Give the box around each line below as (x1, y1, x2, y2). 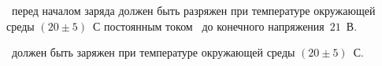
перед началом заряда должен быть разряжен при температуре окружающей (11, 2, 376, 18)
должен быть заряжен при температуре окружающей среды (11, 44, 295, 60)
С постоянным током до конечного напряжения (93, 17, 325, 34)
